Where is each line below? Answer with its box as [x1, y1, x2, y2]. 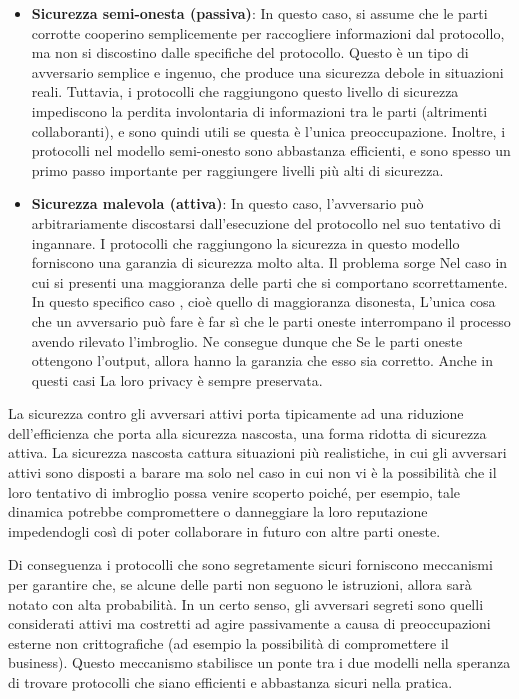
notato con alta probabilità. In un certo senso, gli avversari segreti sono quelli [8, 593, 484, 614]
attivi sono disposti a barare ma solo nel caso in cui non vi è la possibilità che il [8, 462, 497, 483]
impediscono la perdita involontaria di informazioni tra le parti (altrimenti [31, 100, 488, 121]
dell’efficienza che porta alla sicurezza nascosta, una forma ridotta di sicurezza [8, 422, 487, 443]
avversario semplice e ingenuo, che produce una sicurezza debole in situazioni [31, 61, 504, 82]
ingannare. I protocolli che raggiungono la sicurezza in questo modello [31, 232, 460, 253]
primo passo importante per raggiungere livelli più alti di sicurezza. [31, 159, 444, 180]
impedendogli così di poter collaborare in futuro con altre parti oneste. [8, 520, 441, 541]
